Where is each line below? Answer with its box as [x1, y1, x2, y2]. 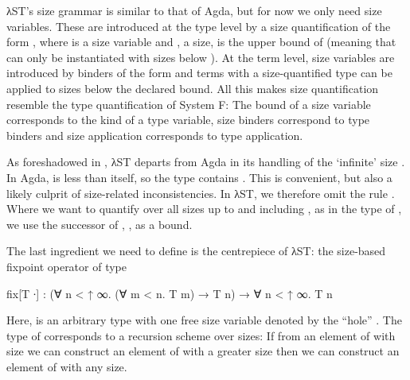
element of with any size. [6, 358, 127, 374]
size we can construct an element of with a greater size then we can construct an [6, 343, 400, 359]
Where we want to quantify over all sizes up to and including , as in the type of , [6, 200, 402, 217]
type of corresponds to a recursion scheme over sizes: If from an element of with [6, 327, 396, 343]
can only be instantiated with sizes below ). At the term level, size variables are [6, 48, 395, 65]
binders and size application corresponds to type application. [6, 126, 303, 143]
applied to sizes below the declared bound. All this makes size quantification [6, 79, 379, 96]
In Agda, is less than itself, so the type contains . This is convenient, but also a [6, 169, 392, 185]
